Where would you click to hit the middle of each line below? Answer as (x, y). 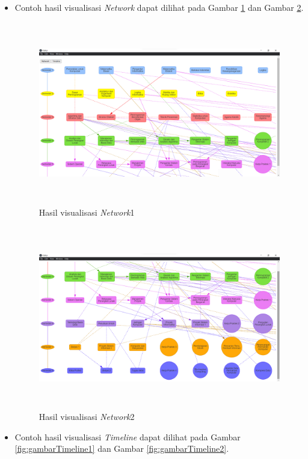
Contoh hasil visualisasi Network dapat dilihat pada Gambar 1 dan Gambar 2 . (159, 7)
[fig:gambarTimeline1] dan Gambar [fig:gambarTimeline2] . (122, 448)
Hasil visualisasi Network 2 (87, 417)
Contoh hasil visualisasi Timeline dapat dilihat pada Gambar (128, 436)
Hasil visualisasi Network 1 (87, 212)
